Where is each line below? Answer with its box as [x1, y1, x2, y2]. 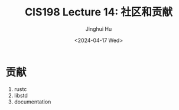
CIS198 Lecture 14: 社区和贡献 [25, 5, 173, 19]
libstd [14, 92, 28, 99]
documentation [14, 98, 51, 105]
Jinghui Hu [85, 25, 112, 33]
